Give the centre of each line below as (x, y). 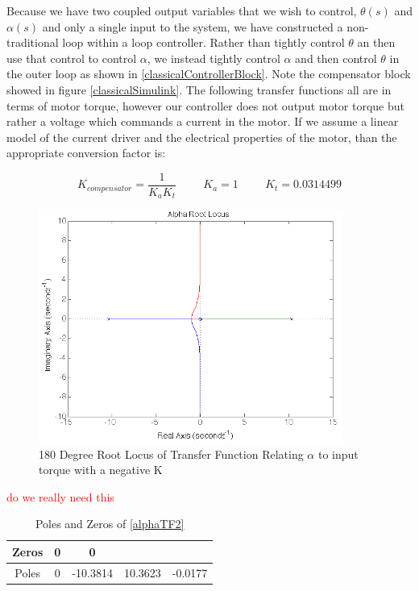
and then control (336, 58)
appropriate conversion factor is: (86, 153)
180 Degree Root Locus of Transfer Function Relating (171, 454)
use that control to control (72, 58)
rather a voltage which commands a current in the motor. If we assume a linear (203, 121)
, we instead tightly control (214, 58)
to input (338, 454)
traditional (33, 42)
